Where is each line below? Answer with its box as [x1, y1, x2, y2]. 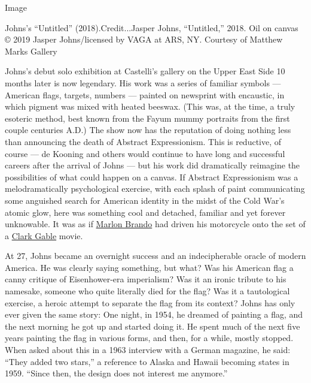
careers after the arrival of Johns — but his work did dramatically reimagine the [5, 159, 300, 171]
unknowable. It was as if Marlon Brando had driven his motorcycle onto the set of [5, 218, 306, 230]
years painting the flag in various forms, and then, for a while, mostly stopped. [5, 331, 294, 344]
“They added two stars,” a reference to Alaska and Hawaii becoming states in [5, 355, 289, 367]
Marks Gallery [5, 44, 57, 57]
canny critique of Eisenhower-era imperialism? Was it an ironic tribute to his [5, 273, 286, 285]
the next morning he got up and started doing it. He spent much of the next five [5, 319, 300, 332]
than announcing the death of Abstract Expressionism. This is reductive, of [5, 135, 282, 147]
